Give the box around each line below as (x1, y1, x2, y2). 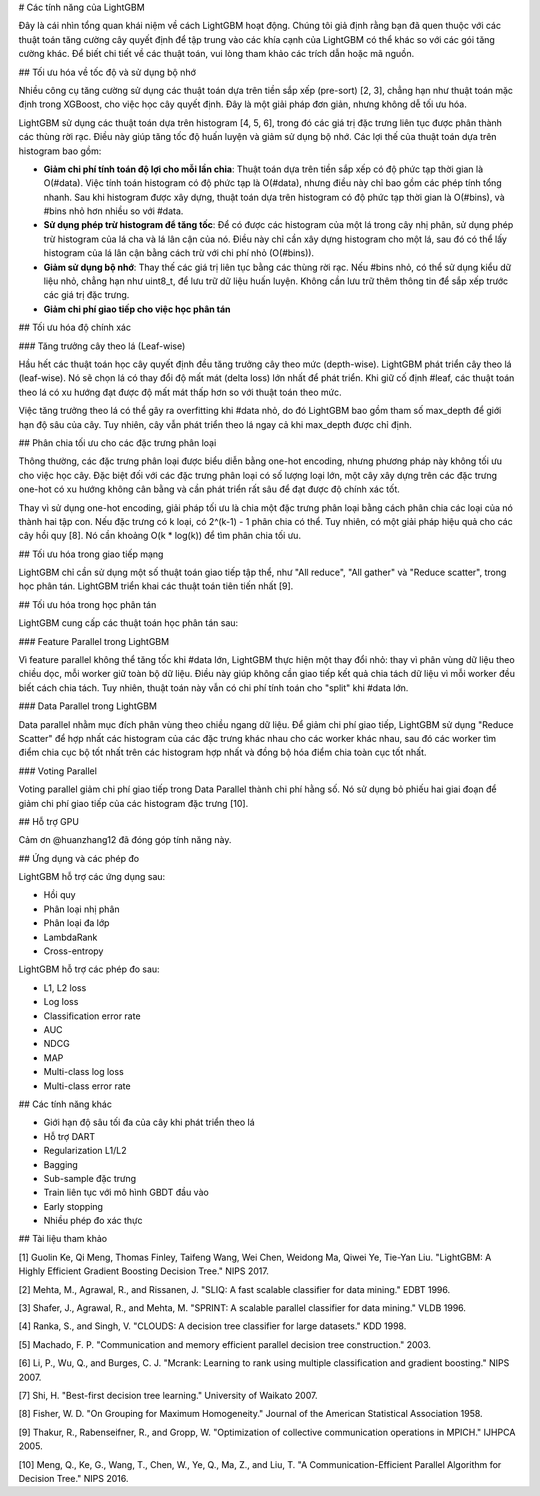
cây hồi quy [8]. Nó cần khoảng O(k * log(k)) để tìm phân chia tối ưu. (18, 530, 302, 542)
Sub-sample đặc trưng (43, 1172, 137, 1184)
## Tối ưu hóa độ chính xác (18, 321, 132, 334)
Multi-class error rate (43, 1080, 131, 1092)
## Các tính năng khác (18, 1098, 112, 1110)
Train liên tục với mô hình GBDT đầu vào (43, 1186, 209, 1199)
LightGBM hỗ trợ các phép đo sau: (18, 963, 160, 975)
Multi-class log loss (43, 1066, 124, 1078)
